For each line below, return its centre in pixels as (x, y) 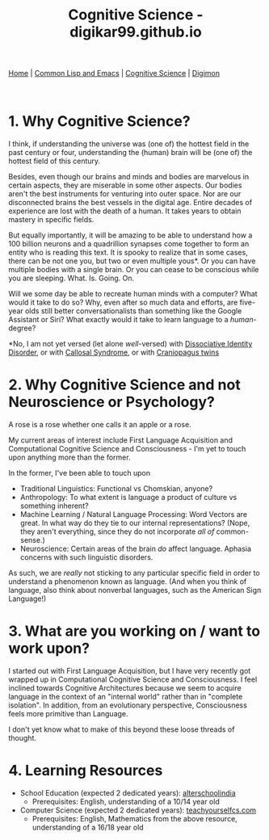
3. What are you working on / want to (134, 631)
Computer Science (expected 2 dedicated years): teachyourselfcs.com (138, 810)
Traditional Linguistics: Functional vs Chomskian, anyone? (116, 489)
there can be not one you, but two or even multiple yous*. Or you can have (132, 261)
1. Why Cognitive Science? (100, 122)
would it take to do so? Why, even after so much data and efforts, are (123, 302)
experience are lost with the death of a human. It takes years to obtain (125, 211)
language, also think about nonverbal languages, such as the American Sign (135, 590)
